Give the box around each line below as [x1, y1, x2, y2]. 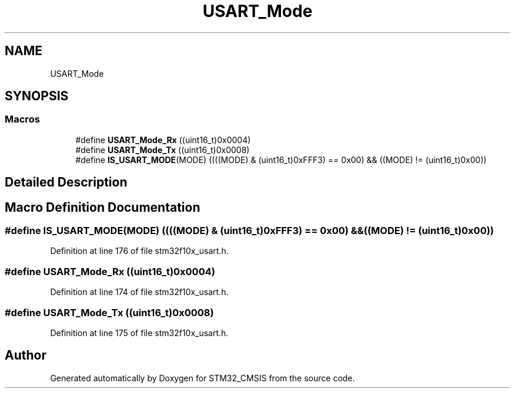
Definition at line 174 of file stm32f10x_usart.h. [50, 287, 229, 297]
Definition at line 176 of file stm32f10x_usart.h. [50, 246, 229, 256]
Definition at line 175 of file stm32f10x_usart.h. [50, 327, 229, 338]
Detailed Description [5, 175, 128, 190]
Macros [5, 113, 40, 126]
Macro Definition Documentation [5, 199, 200, 215]
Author [5, 348, 46, 363]
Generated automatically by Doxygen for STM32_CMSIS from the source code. [50, 372, 355, 383]
